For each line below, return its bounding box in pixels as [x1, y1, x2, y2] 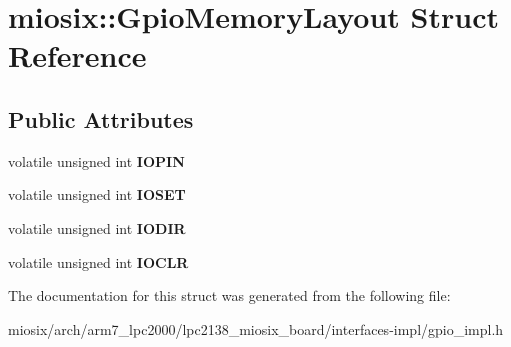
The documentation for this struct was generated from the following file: [8, 285, 451, 306]
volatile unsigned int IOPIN [8, 150, 185, 171]
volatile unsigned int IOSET [8, 184, 186, 205]
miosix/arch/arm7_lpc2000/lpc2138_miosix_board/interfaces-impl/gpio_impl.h [8, 318, 504, 339]
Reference [8, 35, 147, 76]
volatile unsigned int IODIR [8, 217, 186, 238]
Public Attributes [8, 103, 194, 134]
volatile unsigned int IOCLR [8, 251, 189, 272]
